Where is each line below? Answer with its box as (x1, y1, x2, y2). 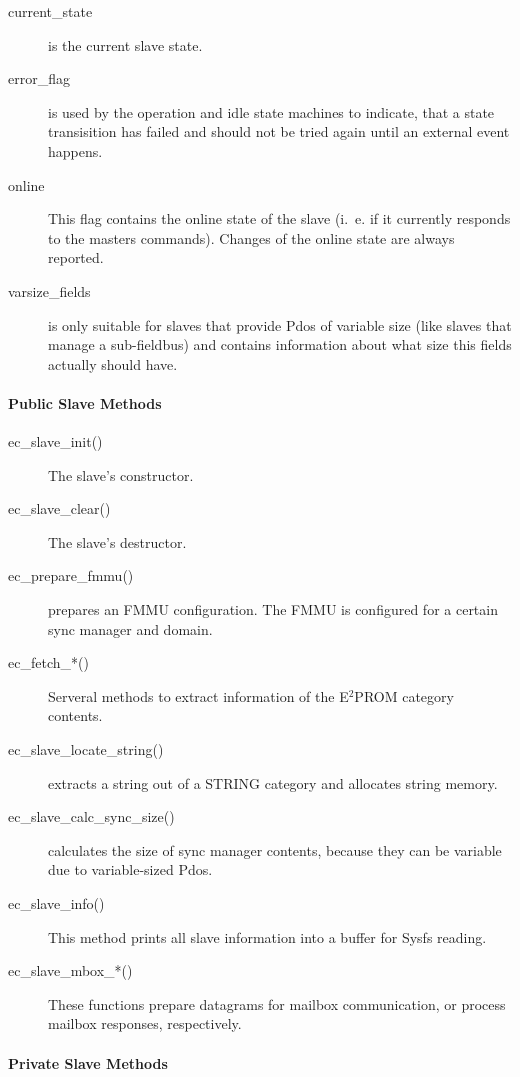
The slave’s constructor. (48, 464, 194, 485)
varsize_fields (8, 280, 91, 301)
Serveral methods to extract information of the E (48, 685, 349, 706)
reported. (48, 247, 104, 268)
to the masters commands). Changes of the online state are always (48, 227, 455, 248)
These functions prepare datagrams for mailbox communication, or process (48, 993, 506, 1014)
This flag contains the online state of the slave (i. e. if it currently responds (48, 208, 511, 229)
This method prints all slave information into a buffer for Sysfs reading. (48, 926, 487, 947)
